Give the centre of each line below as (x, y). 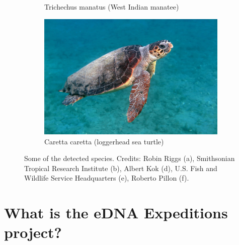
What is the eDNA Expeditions (116, 213)
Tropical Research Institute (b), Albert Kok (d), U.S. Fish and (121, 168)
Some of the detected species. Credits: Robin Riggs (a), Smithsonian (130, 158)
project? (33, 232)
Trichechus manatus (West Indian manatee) (112, 7)
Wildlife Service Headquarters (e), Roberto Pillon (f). (107, 178)
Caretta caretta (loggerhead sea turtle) (104, 141)
